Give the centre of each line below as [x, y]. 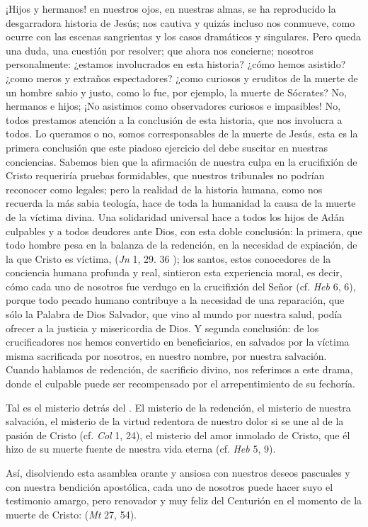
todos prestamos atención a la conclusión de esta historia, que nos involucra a [174, 119]
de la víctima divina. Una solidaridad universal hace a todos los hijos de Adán [175, 216]
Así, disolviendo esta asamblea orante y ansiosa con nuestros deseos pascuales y [178, 472]
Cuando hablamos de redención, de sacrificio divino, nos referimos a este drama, [179, 369]
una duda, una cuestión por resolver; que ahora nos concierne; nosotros [160, 50]
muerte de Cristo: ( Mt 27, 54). [71, 514]
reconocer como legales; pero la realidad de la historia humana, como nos [164, 189]
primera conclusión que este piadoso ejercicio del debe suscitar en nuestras [167, 147]
